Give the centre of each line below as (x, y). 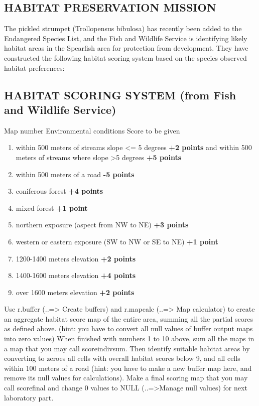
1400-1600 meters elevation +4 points (76, 275)
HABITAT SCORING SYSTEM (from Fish (120, 95)
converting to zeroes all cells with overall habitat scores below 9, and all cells (122, 358)
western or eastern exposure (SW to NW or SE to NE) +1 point (117, 241)
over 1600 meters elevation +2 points (75, 292)
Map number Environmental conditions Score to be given (92, 130)
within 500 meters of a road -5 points (75, 174)
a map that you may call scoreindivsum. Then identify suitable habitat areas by (127, 348)
